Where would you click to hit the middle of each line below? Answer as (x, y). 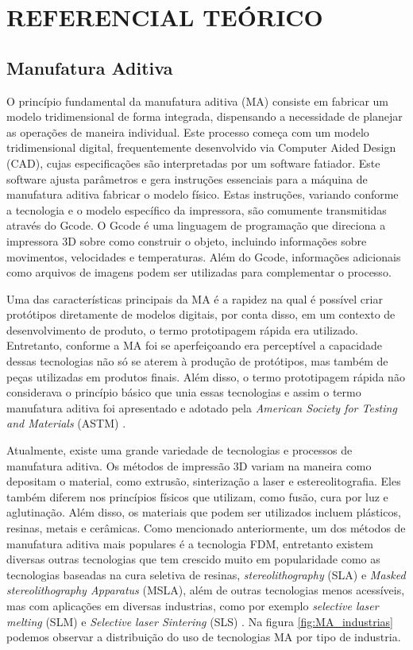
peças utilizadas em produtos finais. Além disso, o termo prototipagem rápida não (206, 376)
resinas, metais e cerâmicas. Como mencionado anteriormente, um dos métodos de (206, 528)
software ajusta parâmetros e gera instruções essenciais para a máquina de (187, 178)
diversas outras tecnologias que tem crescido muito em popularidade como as (193, 559)
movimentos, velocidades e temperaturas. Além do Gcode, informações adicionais (204, 256)
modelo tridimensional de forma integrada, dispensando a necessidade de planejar (205, 116)
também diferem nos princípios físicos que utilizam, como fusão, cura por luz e (197, 496)
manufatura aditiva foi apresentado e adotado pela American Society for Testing (202, 407)
